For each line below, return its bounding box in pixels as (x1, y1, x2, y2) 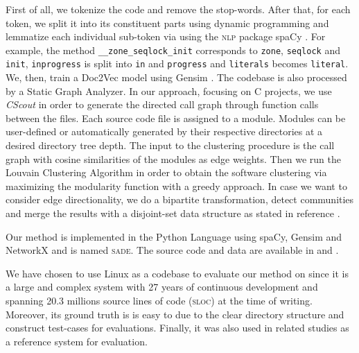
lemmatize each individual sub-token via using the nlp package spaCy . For (6, 29, 326, 44)
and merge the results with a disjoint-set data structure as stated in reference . (6, 206, 340, 221)
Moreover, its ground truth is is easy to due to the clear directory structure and (6, 307, 344, 321)
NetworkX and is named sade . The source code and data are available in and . (6, 243, 339, 257)
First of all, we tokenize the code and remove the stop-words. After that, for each (6, 2, 351, 16)
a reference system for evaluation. (6, 334, 148, 348)
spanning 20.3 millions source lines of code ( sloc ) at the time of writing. (6, 293, 313, 307)
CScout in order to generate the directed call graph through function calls (6, 97, 319, 112)
